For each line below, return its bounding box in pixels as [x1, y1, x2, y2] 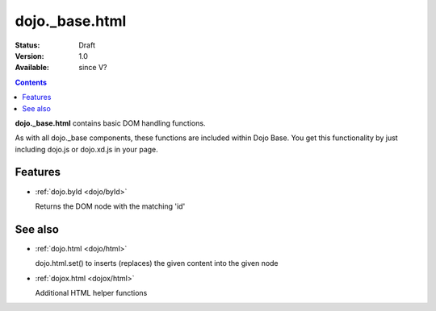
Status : [15, 40, 40, 50]
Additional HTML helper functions [35, 288, 148, 298]
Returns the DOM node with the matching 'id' [35, 201, 186, 211]
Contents [15, 77, 48, 87]
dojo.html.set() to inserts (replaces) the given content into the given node [35, 259, 279, 268]
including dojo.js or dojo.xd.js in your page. [15, 144, 159, 154]
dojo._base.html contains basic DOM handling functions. [15, 118, 206, 128]
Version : [15, 51, 44, 60]
